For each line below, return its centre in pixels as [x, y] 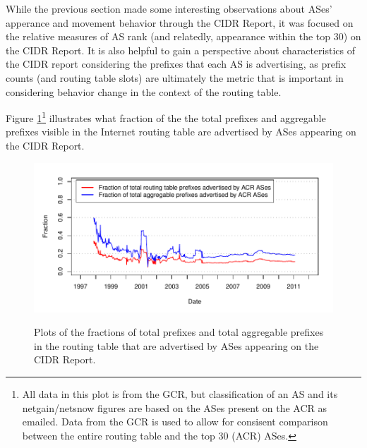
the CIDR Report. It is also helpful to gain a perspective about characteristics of [180, 50]
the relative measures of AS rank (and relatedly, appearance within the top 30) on [183, 36]
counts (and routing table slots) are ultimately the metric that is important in [175, 77]
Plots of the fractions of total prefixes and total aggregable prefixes [179, 332]
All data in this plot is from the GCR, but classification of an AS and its [180, 393]
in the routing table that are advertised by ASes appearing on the [176, 345]
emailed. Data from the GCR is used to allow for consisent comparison [175, 422]
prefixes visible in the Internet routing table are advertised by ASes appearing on [181, 132]
